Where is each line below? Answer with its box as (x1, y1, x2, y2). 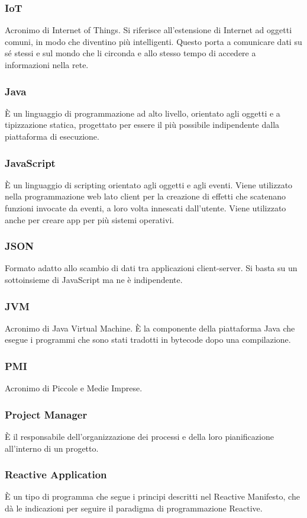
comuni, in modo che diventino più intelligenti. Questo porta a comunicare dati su (5, 35, 302, 47)
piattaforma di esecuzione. (5, 130, 99, 142)
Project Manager (5, 407, 88, 422)
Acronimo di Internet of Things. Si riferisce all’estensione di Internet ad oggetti (5, 24, 292, 36)
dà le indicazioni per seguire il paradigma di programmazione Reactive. (5, 502, 263, 514)
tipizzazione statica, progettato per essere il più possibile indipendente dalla (5, 118, 280, 131)
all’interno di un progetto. (5, 442, 99, 454)
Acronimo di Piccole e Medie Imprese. (5, 382, 143, 394)
